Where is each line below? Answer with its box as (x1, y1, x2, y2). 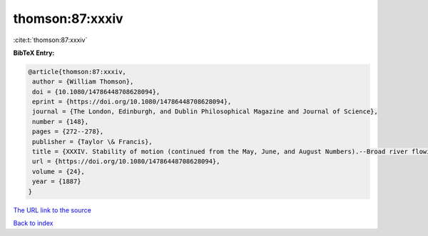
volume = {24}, (32, 168, 86, 175)
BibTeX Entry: (13, 48, 55, 57)
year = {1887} (32, 178, 81, 185)
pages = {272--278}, (32, 128, 104, 135)
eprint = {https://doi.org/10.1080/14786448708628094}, (32, 98, 232, 106)
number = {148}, (32, 118, 89, 125)
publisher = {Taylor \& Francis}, (32, 138, 153, 145)
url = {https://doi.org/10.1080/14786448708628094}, (32, 158, 220, 165)
